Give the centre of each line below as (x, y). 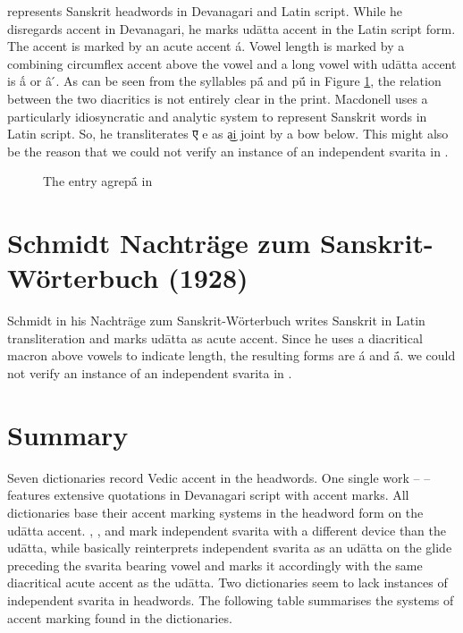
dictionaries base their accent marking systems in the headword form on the (215, 512)
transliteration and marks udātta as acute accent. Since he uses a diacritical (215, 338)
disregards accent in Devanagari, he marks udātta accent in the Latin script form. (231, 28)
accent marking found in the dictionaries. (120, 617)
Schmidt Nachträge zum (159, 243)
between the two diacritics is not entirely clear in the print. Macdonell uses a (218, 98)
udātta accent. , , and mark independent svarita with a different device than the (227, 530)
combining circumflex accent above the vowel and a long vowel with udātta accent (232, 63)
